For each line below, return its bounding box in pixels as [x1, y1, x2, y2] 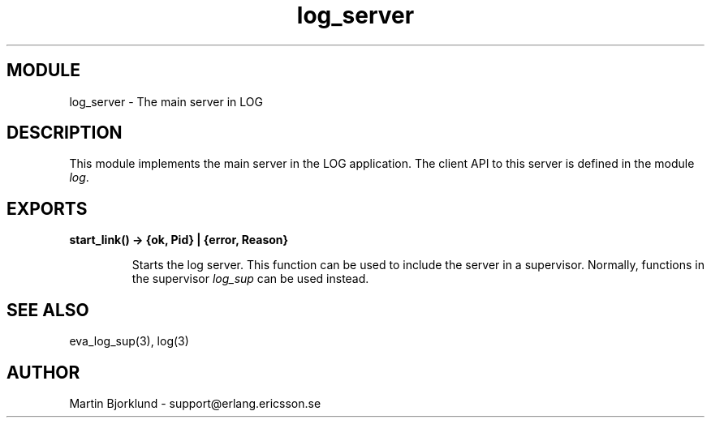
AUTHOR [6, 362, 80, 383]
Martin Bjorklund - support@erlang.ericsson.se [69, 396, 321, 410]
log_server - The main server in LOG [69, 94, 263, 109]
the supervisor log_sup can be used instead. [131, 272, 369, 286]
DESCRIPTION [6, 122, 123, 143]
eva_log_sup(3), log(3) [69, 334, 189, 349]
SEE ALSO [6, 299, 89, 320]
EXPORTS [6, 198, 88, 219]
